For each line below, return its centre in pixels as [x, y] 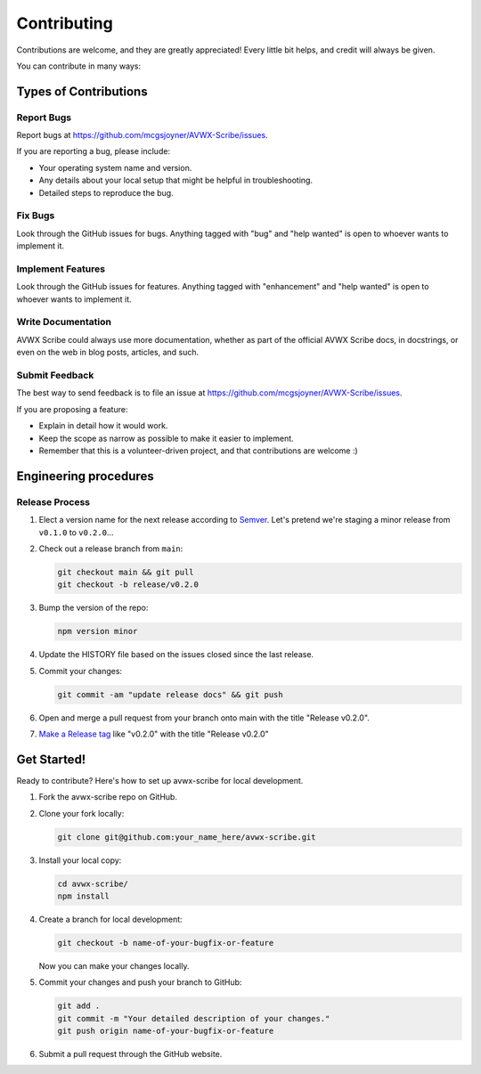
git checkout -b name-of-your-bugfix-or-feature [166, 943]
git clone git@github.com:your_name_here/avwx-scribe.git [187, 837]
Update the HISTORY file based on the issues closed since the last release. [176, 655]
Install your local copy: [80, 860]
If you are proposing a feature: [72, 409]
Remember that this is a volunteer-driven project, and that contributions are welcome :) [198, 451]
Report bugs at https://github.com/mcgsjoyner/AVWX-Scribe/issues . [142, 135]
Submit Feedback [55, 376]
